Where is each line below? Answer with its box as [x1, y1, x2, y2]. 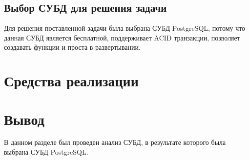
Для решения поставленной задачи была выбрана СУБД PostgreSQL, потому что [4, 23, 246, 33]
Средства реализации [4, 71, 139, 91]
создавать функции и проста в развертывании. [4, 42, 141, 52]
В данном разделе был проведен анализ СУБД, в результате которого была [4, 137, 226, 147]
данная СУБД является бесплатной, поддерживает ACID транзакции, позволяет [4, 32, 240, 42]
